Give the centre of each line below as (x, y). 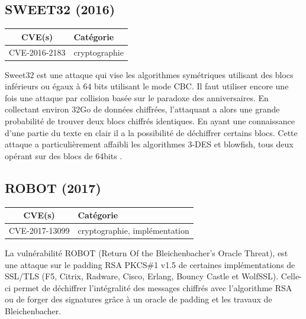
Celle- (291, 276)
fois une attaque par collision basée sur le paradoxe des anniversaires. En (137, 97)
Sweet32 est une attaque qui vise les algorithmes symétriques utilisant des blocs (149, 74)
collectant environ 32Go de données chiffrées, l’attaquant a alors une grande (142, 109)
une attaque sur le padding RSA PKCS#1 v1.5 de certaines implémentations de (150, 264)
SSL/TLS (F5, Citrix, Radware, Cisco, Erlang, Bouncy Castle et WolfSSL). (142, 276)
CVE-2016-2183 (37, 52)
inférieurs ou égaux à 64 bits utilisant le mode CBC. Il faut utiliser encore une (147, 86)
